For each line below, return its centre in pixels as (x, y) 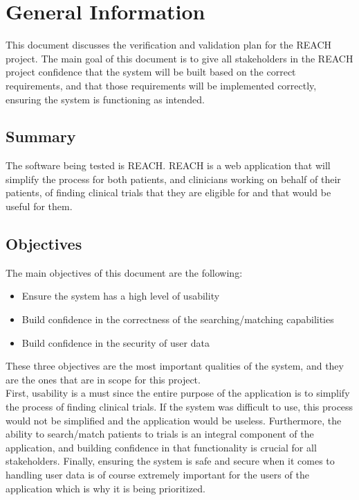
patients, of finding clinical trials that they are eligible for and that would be (168, 192)
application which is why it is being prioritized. (105, 488)
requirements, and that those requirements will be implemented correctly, (161, 85)
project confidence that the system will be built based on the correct (151, 72)
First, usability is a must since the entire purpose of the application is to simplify (178, 393)
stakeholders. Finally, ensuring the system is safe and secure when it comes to (170, 461)
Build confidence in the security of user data (116, 342)
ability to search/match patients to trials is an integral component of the (160, 434)
